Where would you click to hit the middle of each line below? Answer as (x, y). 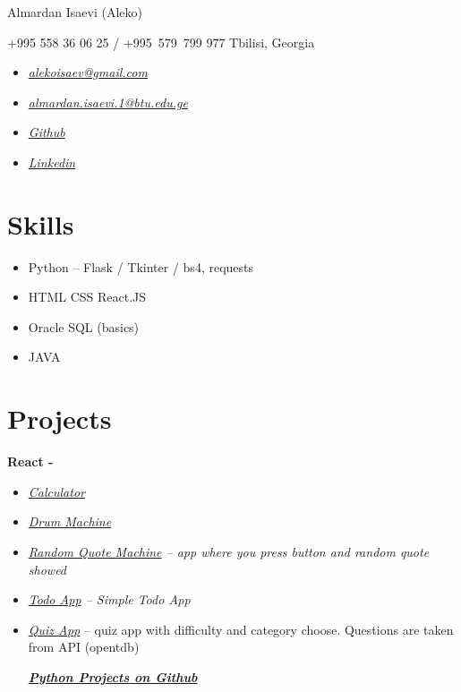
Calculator (56, 491)
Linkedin (52, 162)
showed (47, 569)
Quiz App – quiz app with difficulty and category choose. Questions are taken (241, 629)
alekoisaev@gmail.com (88, 72)
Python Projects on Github (113, 676)
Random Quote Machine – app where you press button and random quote (229, 551)
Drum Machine (70, 521)
